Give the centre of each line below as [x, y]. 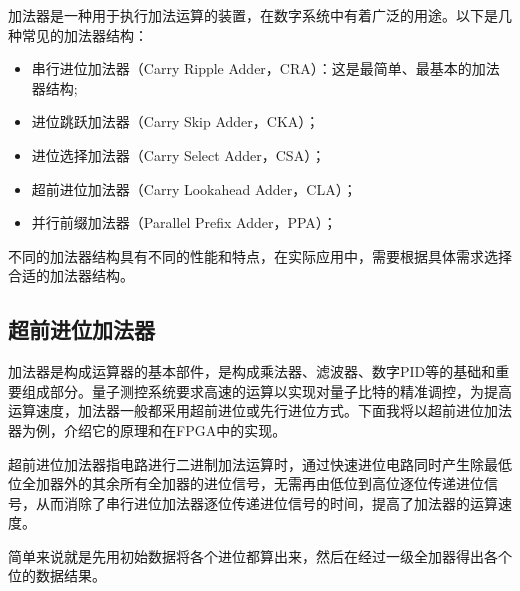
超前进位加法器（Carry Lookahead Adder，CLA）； [194, 188]
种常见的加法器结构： [78, 34]
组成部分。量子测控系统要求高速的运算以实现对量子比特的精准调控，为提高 [266, 390]
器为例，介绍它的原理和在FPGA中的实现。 [147, 429]
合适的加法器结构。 [71, 275]
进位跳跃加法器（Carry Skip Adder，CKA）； [175, 121]
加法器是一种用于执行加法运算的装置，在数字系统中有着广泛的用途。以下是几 [260, 15]
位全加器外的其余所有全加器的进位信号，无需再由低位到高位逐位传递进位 [246, 483]
